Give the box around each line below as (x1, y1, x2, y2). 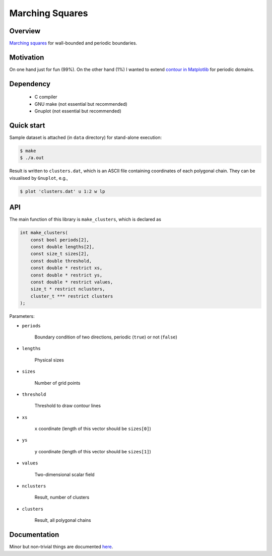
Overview (9, 27, 41, 35)
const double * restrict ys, (30, 272, 103, 278)
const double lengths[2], (30, 244, 95, 250)
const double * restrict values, (30, 280, 113, 285)
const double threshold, (30, 258, 92, 264)
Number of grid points (34, 380, 81, 386)
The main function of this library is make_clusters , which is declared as (9, 217, 161, 223)
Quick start (9, 121, 45, 129)
